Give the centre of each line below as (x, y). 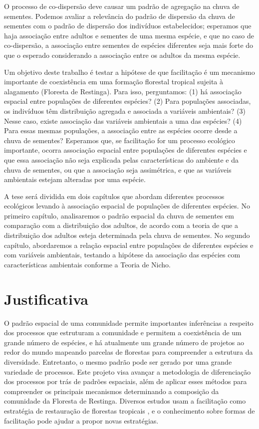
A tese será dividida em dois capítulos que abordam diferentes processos (114, 196)
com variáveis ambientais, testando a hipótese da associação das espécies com (122, 255)
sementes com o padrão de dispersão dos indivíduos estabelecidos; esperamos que (128, 26)
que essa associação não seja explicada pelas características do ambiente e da (121, 159)
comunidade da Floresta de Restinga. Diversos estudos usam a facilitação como (125, 401)
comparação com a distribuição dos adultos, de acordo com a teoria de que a (121, 225)
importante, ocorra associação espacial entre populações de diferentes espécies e (126, 150)
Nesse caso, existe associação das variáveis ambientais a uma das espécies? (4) (123, 120)
